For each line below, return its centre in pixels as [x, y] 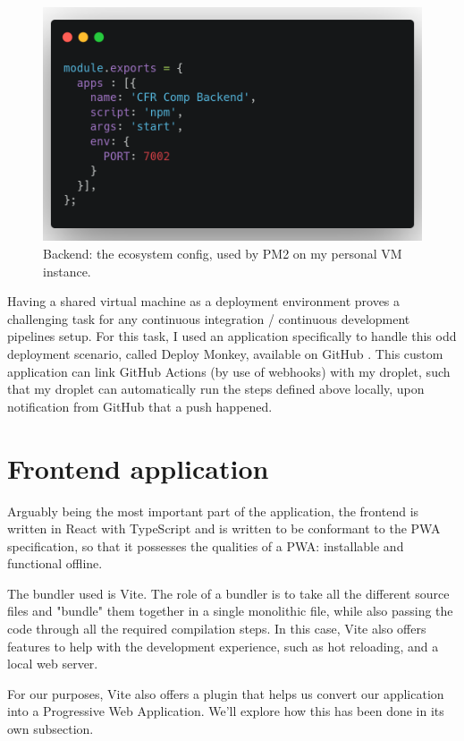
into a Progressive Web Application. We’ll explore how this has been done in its [226, 711]
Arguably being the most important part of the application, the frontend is [213, 511]
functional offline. [55, 563]
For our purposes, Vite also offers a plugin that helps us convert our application [226, 693]
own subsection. [51, 729]
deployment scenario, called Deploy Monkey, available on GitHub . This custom [225, 354]
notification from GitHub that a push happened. [140, 406]
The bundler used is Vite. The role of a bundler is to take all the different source [228, 593]
